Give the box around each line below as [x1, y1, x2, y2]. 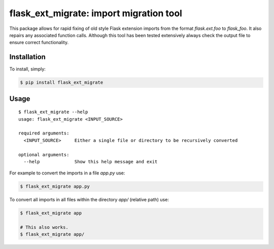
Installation [9, 53, 46, 61]
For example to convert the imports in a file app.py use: [9, 170, 125, 176]
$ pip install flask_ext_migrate [20, 80, 104, 86]
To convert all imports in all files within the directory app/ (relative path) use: [9, 197, 169, 203]
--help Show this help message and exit [23, 159, 158, 164]
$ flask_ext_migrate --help [18, 109, 88, 115]
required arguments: [18, 130, 70, 136]
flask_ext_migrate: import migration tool [9, 8, 183, 19]
